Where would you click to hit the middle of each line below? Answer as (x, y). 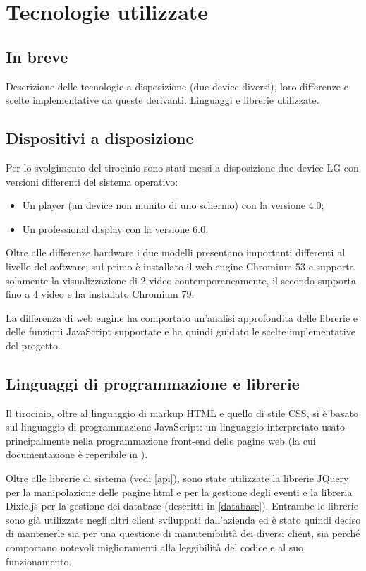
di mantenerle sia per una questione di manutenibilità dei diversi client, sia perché (183, 533)
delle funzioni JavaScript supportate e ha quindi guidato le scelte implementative (181, 331)
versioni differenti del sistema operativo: (92, 181)
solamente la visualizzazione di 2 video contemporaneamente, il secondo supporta (181, 280)
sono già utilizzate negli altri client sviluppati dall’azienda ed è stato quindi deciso (183, 519)
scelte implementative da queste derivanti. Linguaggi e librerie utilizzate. (163, 100)
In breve (37, 56)
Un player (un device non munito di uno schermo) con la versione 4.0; (173, 205)
